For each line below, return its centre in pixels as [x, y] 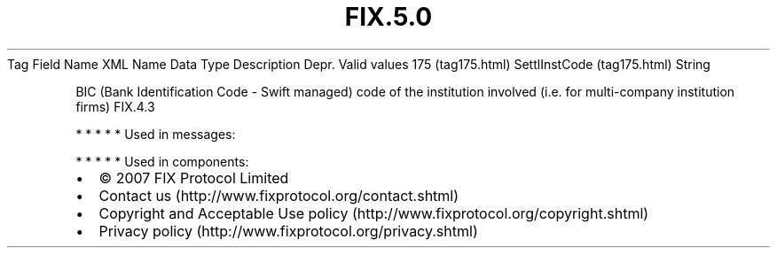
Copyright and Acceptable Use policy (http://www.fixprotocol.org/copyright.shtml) [374, 213]
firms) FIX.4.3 [115, 106]
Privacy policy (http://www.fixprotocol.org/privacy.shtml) [288, 231]
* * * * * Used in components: [162, 161]
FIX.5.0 [388, 17]
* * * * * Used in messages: [156, 134]
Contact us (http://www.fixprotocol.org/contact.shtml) [279, 195]
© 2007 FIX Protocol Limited [194, 178]
